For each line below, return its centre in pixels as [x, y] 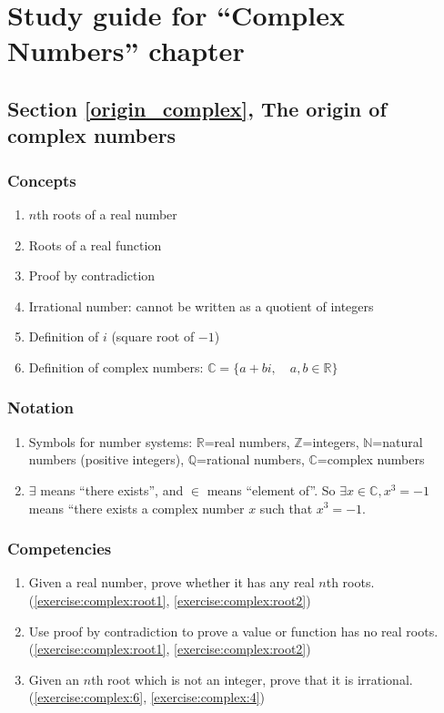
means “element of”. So [271, 489]
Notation [40, 407]
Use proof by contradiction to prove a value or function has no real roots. [233, 631]
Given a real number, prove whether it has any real [172, 582]
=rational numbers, [251, 459]
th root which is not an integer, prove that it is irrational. [252, 679]
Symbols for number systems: [111, 441]
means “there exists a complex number [136, 508]
